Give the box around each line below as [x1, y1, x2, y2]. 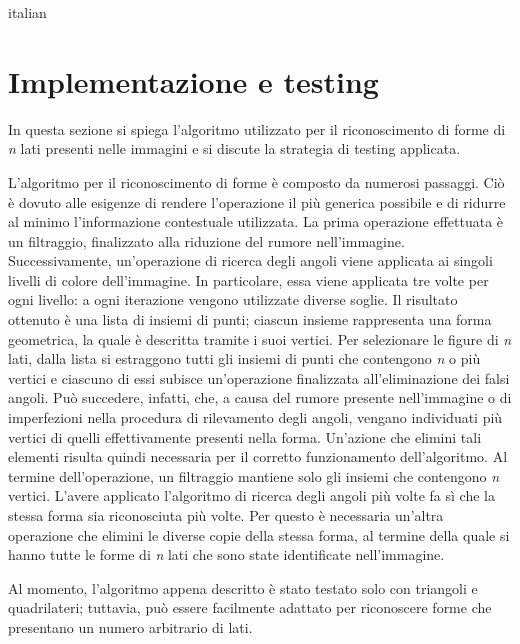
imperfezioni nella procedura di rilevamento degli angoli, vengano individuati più [8, 407, 503, 428]
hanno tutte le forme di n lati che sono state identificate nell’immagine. [8, 544, 445, 565]
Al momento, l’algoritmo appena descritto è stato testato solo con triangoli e [8, 577, 478, 598]
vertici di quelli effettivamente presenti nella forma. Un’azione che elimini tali [8, 426, 482, 447]
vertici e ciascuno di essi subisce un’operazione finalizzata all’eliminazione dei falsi [8, 367, 510, 388]
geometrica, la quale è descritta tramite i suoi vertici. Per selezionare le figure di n [8, 328, 512, 349]
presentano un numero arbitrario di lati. [8, 616, 253, 637]
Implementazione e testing [8, 60, 379, 101]
